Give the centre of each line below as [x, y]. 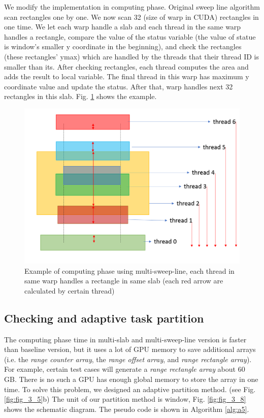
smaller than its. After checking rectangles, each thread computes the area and [126, 66]
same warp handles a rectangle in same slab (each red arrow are [124, 281]
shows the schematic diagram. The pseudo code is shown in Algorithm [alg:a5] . [127, 409]
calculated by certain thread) [70, 290]
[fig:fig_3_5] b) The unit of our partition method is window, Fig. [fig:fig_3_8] [125, 399]
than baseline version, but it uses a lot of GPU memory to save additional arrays [130, 349]
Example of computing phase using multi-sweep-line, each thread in [129, 270]
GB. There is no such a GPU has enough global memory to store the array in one [131, 379]
